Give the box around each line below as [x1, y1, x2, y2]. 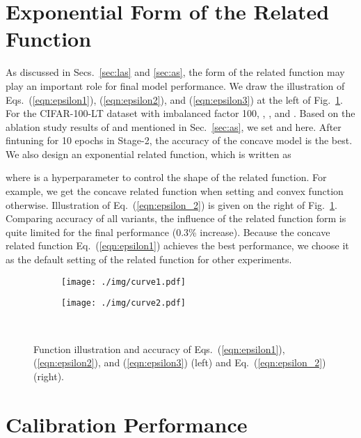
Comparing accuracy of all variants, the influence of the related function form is [6, 211, 346, 226]
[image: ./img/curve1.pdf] [61, 276, 186, 287]
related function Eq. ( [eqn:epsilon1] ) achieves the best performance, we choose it [6, 238, 349, 253]
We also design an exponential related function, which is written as [6, 146, 291, 161]
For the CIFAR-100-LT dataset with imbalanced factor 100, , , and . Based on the [6, 106, 355, 120]
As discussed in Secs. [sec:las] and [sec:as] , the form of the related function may [6, 65, 345, 79]
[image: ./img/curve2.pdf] [61, 298, 186, 308]
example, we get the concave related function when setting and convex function [6, 184, 344, 198]
